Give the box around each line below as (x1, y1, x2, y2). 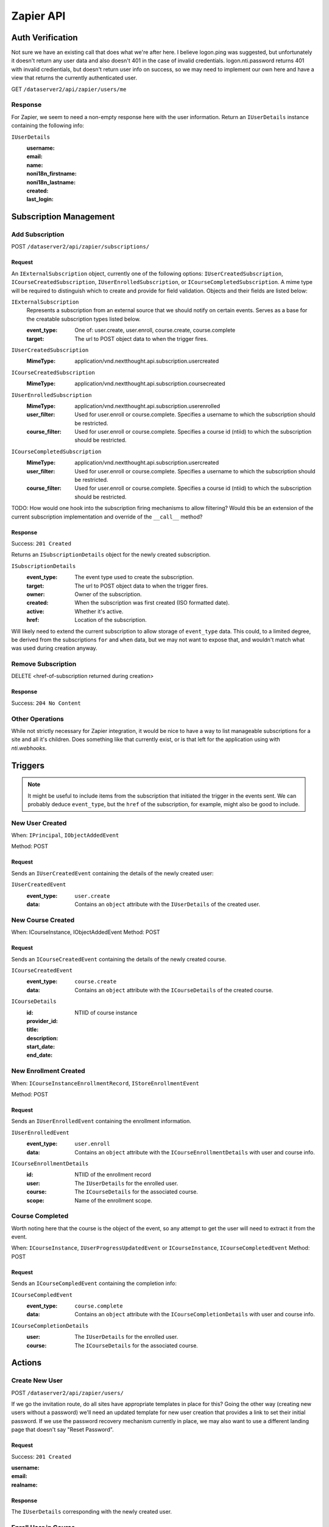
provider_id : (26, 1017, 58, 1024)
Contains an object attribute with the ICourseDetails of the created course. (74, 986, 274, 994)
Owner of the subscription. (74, 590, 142, 598)
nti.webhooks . (11, 744, 47, 751)
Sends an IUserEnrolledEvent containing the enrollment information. (11, 1118, 192, 1125)
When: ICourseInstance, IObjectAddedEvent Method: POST (11, 928, 161, 936)
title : (26, 1026, 39, 1033)
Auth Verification (11, 32, 79, 43)
